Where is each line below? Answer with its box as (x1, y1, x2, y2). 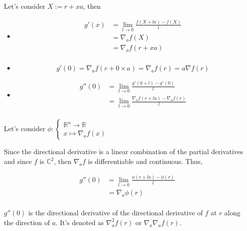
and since (4, 156, 32, 166)
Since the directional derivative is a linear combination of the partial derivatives (4, 146, 243, 157)
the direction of (4, 217, 50, 227)
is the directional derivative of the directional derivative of (28, 208, 203, 218)
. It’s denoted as (55, 217, 104, 227)
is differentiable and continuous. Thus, (88, 156, 202, 166)
